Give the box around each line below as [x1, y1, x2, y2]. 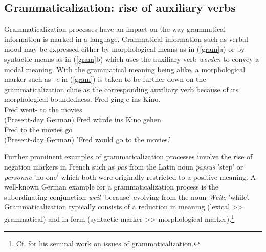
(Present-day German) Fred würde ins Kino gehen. [4, 114, 163, 124]
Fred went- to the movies [4, 103, 82, 114]
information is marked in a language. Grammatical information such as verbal [4, 33, 248, 44]
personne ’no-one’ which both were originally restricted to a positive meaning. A [4, 171, 256, 182]
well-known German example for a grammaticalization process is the [4, 181, 218, 192]
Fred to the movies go [4, 124, 73, 135]
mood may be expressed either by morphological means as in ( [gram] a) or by [4, 44, 245, 54]
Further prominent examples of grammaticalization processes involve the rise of [4, 151, 253, 162]
